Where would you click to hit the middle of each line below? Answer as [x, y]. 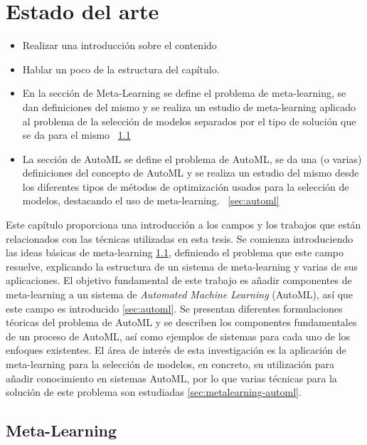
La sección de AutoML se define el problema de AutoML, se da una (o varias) [192, 158]
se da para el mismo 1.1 [76, 135]
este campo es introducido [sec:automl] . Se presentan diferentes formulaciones [174, 308]
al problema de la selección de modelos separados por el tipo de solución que [189, 121]
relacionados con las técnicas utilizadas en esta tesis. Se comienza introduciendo [180, 238]
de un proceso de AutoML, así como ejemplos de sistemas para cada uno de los [178, 336]
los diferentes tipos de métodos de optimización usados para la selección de [186, 186]
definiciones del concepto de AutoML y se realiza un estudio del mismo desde [191, 173]
